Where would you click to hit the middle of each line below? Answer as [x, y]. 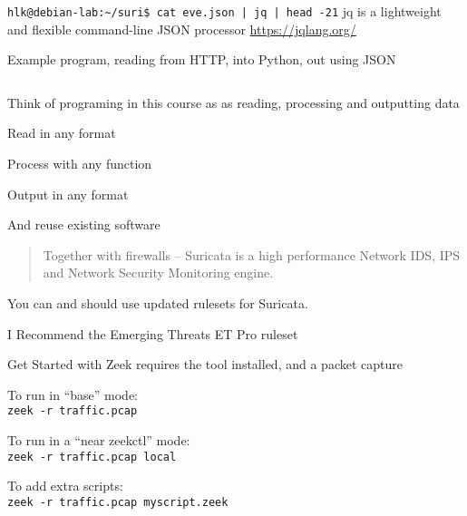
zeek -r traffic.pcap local [92, 457]
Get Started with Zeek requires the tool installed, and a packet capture [205, 364]
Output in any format [68, 194]
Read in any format [62, 133]
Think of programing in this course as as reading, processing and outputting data [233, 102]
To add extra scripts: [65, 486]
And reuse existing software [84, 224]
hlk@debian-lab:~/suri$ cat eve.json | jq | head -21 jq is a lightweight [224, 11]
